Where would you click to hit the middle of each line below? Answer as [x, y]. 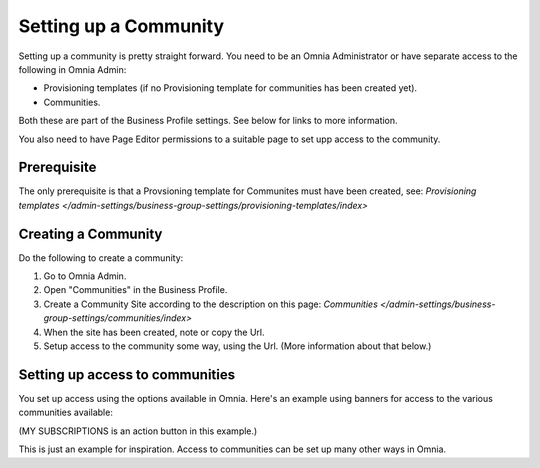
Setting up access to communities [127, 374]
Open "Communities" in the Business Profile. [135, 290]
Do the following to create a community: [101, 257]
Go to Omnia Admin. [85, 276]
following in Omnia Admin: [72, 69]
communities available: [66, 412]
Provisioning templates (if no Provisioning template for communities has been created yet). [230, 88]
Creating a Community [90, 233]
